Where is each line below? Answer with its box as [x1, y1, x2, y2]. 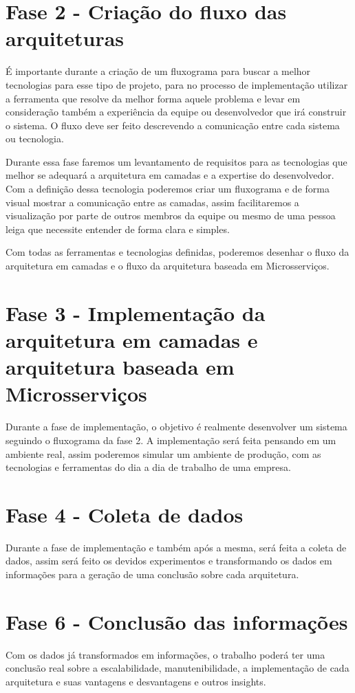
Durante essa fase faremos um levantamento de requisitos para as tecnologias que [6, 154, 347, 168]
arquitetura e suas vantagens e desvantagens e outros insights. [6, 674, 266, 688]
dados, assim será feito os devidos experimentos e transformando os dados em [6, 553, 332, 568]
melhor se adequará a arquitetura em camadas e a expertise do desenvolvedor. [6, 168, 334, 182]
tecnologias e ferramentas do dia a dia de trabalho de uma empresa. [6, 460, 291, 474]
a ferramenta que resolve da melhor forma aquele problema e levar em [6, 91, 301, 105]
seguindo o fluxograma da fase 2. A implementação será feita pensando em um [6, 432, 336, 447]
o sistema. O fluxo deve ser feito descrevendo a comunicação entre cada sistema [6, 118, 340, 132]
